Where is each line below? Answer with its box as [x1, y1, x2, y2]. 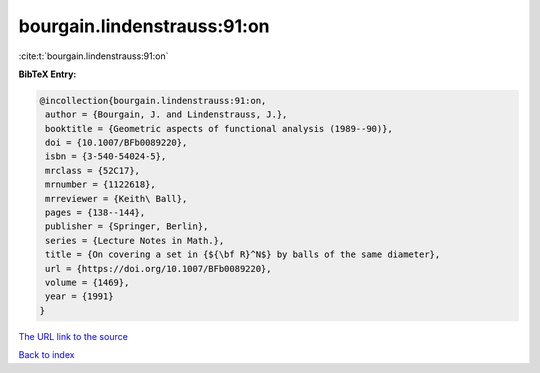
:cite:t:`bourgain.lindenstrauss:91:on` [18, 50, 169, 62]
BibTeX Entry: [18, 68, 77, 80]
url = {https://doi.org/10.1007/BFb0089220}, [45, 263, 272, 274]
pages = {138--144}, [45, 207, 146, 219]
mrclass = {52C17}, [45, 165, 140, 176]
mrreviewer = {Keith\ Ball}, [45, 193, 188, 204]
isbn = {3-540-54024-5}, [45, 151, 167, 162]
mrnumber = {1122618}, [45, 179, 157, 190]
